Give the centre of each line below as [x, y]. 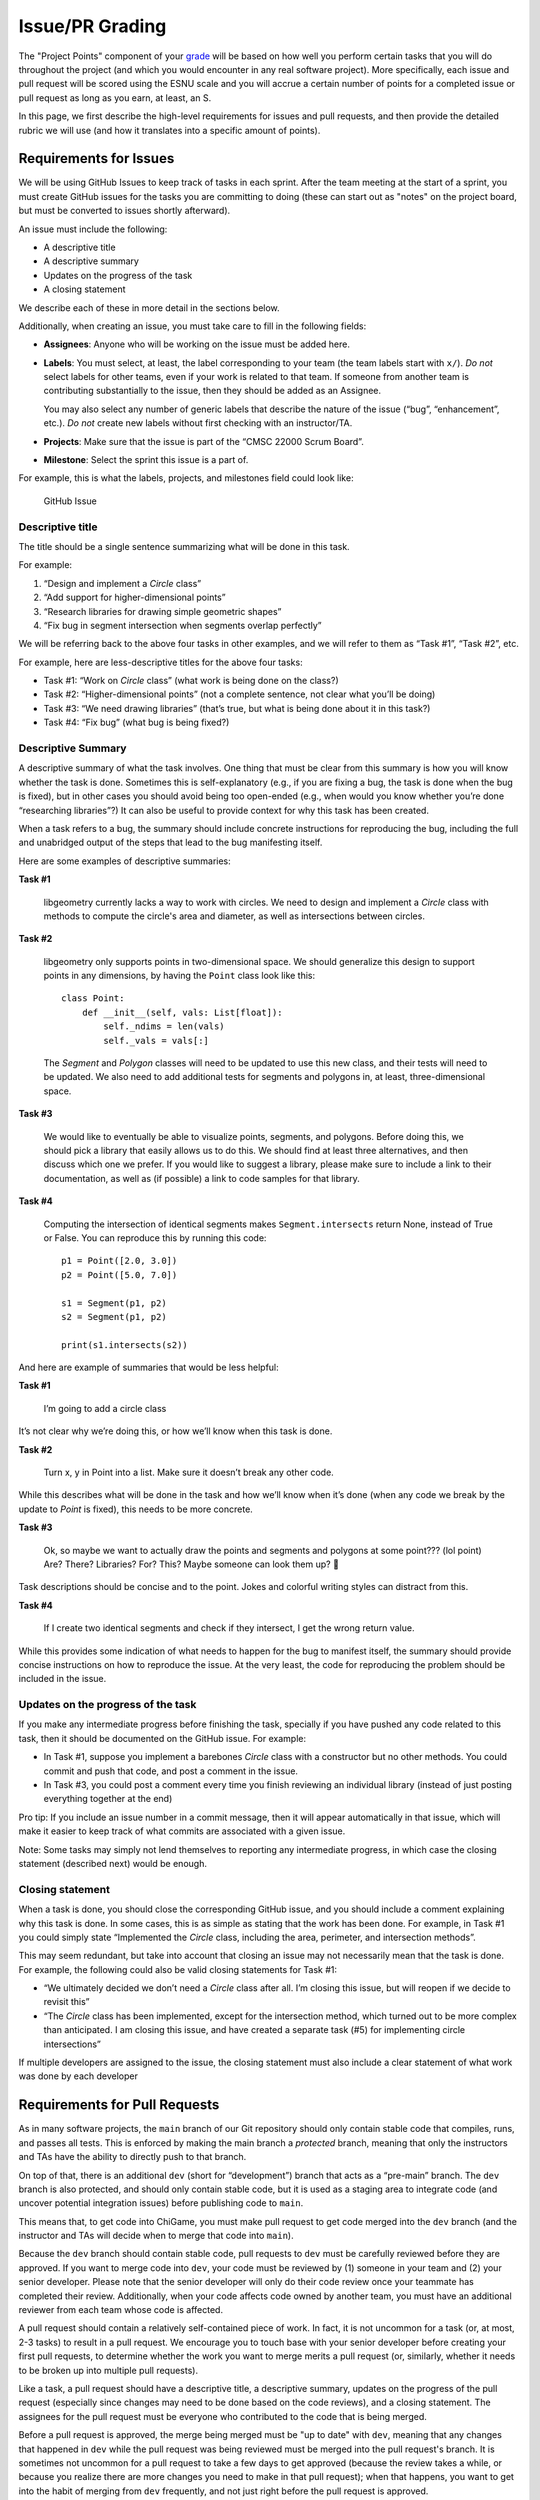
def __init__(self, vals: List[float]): [182, 1012]
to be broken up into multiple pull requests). [108, 2370]
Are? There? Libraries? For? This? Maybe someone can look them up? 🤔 [191, 1564]
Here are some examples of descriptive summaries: [125, 861]
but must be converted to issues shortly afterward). [124, 211]
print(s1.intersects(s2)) [125, 1344]
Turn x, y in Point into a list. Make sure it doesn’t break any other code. [188, 1472]
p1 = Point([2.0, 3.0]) [119, 1261]
